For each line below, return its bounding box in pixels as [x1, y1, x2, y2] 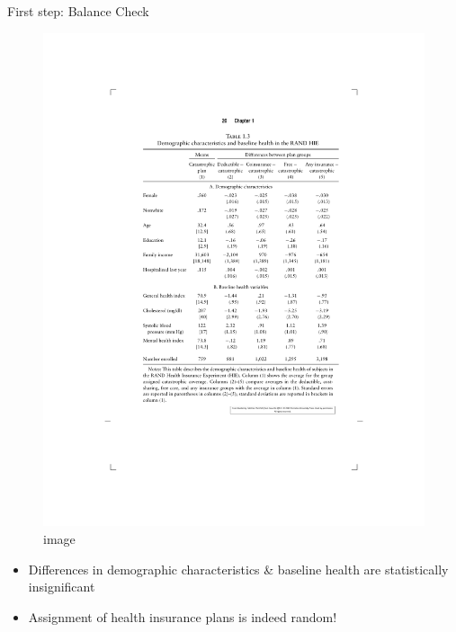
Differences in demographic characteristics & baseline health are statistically [28, 559, 449, 578]
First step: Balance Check [7, 2, 149, 20]
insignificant [28, 577, 95, 596]
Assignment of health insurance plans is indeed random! [28, 607, 337, 626]
